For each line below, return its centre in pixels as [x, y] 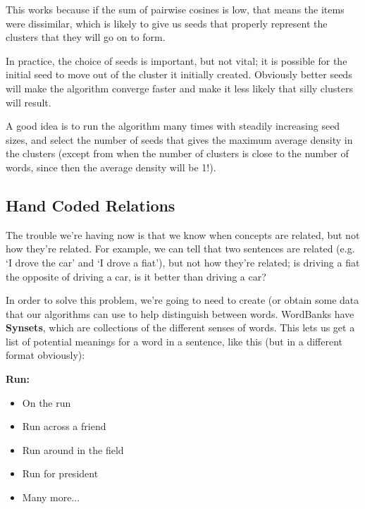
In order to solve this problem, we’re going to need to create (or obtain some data [182, 300]
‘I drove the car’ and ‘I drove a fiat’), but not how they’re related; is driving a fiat [183, 262]
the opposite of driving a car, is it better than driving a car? [136, 276]
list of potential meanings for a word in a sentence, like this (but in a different [174, 341]
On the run [47, 402]
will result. [29, 102]
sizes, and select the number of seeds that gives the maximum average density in [179, 139]
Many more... [51, 497]
